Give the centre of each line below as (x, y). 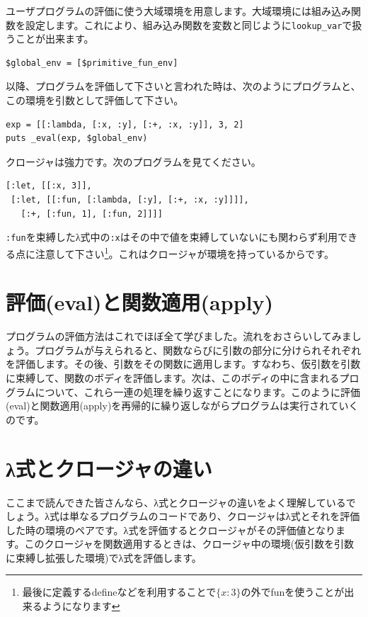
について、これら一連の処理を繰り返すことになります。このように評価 (198, 391)
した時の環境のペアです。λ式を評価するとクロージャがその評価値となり (171, 530)
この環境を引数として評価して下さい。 (95, 100)
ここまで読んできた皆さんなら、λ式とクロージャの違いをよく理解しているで (181, 502)
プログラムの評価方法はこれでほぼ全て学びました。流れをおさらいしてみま (179, 336)
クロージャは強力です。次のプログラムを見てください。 (133, 161)
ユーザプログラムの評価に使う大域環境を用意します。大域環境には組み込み (178, 11)
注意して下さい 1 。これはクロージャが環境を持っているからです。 (184, 252)
